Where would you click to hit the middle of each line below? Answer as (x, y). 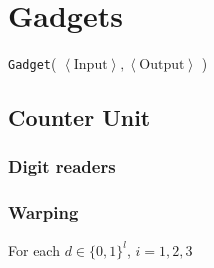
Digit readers (62, 166)
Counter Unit (79, 117)
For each (34, 249)
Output (162, 65)
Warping (43, 212)
